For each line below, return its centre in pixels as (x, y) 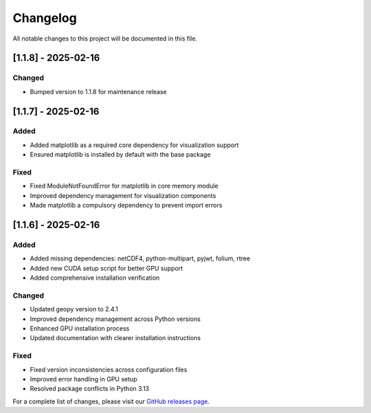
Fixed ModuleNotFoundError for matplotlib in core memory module (124, 186)
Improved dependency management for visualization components (123, 195)
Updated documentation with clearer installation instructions (115, 338)
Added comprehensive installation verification (95, 278)
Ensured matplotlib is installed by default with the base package (120, 155)
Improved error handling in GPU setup (83, 379)
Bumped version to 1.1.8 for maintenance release (99, 91)
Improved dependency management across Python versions (115, 319)
